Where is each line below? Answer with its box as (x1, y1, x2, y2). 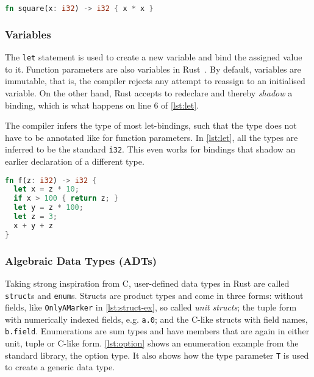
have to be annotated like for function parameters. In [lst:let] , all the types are (5, 131, 298, 143)
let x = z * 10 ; (13, 185, 79, 194)
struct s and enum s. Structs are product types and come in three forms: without (5, 289, 304, 301)
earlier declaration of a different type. (5, 154, 145, 167)
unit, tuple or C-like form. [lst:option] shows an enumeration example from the (5, 337, 299, 350)
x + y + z (13, 221, 53, 230)
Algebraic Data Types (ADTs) (5, 253, 157, 268)
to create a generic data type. (5, 361, 115, 373)
